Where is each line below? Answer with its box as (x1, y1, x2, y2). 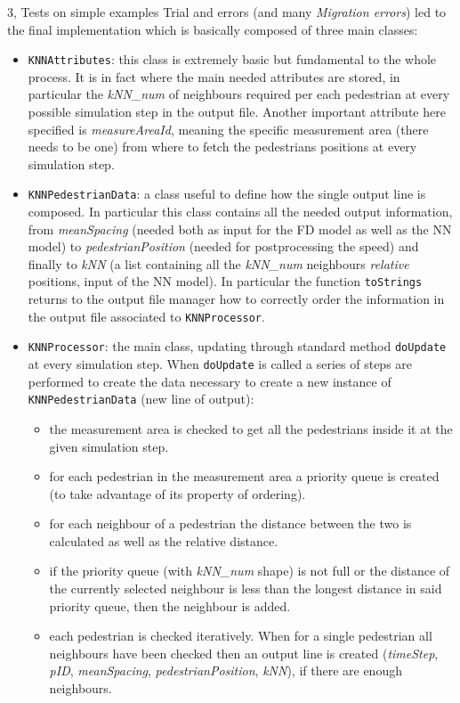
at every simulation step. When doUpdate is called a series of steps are (28, 355, 413, 372)
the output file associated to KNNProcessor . (28, 307, 265, 325)
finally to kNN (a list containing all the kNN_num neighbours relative (28, 254, 409, 273)
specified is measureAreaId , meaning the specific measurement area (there (28, 119, 429, 138)
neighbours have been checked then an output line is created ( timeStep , (49, 643, 439, 662)
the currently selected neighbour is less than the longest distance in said (49, 579, 442, 598)
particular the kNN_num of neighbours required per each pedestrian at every (28, 85, 450, 103)
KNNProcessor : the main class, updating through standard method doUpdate (28, 337, 447, 356)
